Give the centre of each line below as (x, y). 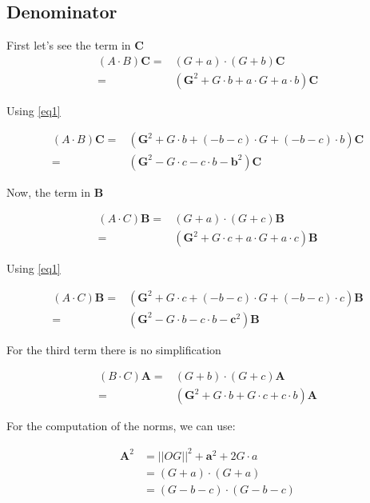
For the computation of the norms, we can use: (121, 426)
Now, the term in (49, 192)
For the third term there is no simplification (114, 349)
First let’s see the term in (69, 45)
